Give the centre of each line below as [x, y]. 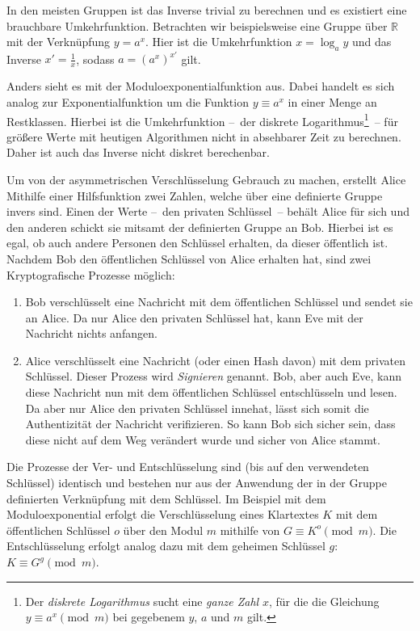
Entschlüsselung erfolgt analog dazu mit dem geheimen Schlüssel [166, 546]
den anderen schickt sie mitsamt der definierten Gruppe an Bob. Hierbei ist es [200, 227]
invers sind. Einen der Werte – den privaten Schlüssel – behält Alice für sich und [208, 211]
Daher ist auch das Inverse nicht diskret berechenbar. [138, 152]
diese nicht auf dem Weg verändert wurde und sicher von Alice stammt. [203, 439]
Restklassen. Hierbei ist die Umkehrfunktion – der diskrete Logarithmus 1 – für [202, 120]
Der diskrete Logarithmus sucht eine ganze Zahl [142, 601]
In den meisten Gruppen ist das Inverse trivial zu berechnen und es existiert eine [207, 10]
